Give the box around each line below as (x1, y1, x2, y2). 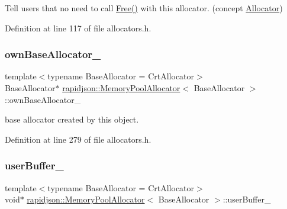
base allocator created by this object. (5, 113, 139, 126)
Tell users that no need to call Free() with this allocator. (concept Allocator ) (5, 2, 283, 14)
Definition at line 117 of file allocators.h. (5, 21, 151, 34)
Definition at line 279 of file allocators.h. (5, 133, 151, 145)
